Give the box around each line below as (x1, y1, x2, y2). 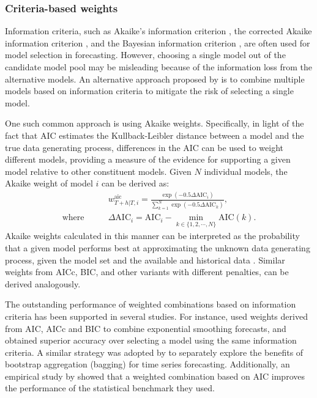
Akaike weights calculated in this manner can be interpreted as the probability (5, 229, 300, 242)
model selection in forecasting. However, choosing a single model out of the (5, 48, 286, 61)
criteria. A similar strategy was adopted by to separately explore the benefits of (5, 345, 304, 358)
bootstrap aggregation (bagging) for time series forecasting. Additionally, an (5, 358, 290, 370)
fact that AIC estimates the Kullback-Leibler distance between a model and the (5, 128, 304, 141)
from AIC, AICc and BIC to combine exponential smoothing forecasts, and (5, 322, 286, 334)
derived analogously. (5, 277, 81, 290)
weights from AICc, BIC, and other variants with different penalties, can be (5, 265, 289, 278)
